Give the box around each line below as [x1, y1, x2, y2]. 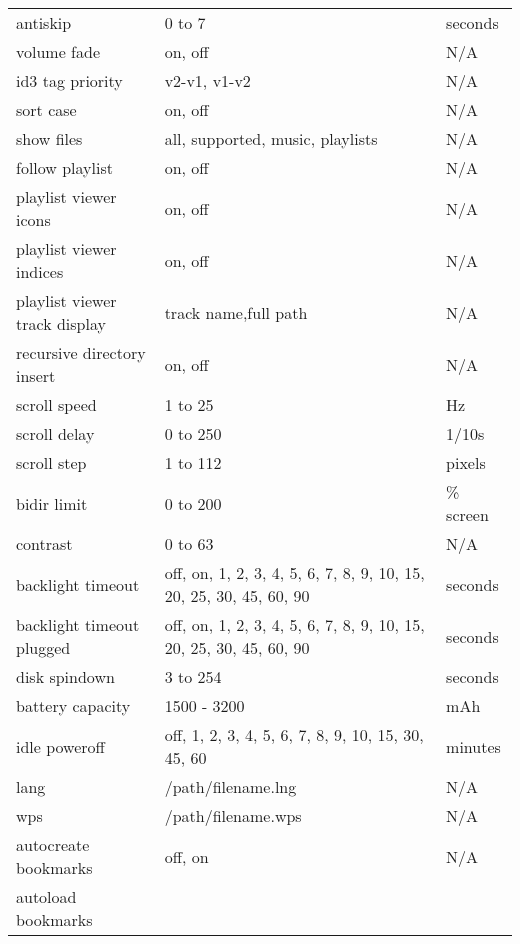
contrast [16, 532, 73, 555]
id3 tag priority [16, 69, 123, 92]
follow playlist [16, 156, 113, 179]
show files [16, 127, 83, 150]
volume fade [16, 40, 101, 63]
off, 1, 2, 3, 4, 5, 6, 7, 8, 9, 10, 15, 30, [164, 723, 424, 746]
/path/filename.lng [164, 775, 297, 798]
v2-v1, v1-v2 [164, 69, 251, 92]
